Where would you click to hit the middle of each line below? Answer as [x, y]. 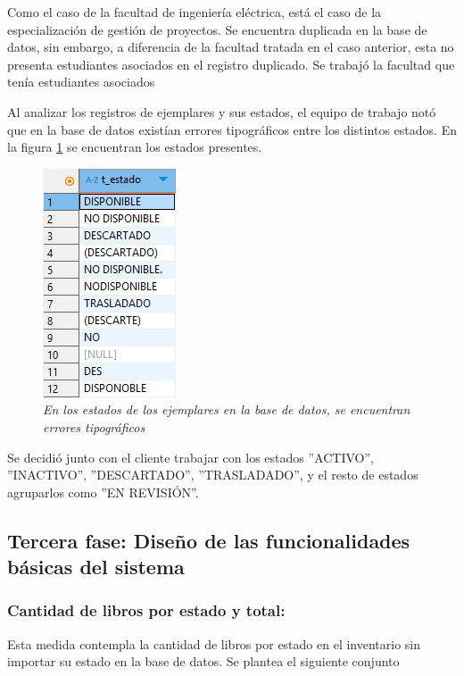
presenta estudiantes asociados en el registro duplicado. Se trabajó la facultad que [231, 64]
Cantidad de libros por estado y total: [146, 610]
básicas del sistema [96, 567]
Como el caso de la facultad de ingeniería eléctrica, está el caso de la [195, 12]
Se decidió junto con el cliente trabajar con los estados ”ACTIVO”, [191, 457]
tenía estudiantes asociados [81, 82]
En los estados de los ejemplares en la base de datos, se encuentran [227, 409]
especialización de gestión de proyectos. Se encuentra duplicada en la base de [217, 29]
